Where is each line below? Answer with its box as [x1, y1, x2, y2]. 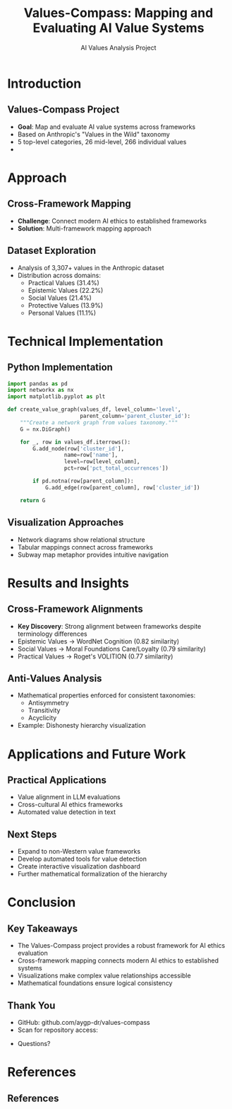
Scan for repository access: [17, 1026, 99, 1034]
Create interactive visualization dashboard [17, 862, 141, 871]
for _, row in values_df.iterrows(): [20, 439, 131, 446]
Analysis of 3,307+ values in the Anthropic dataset [17, 263, 164, 272]
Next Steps [7, 828, 57, 840]
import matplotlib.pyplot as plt [7, 393, 106, 400]
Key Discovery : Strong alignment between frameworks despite [17, 622, 202, 630]
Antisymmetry [28, 699, 69, 707]
